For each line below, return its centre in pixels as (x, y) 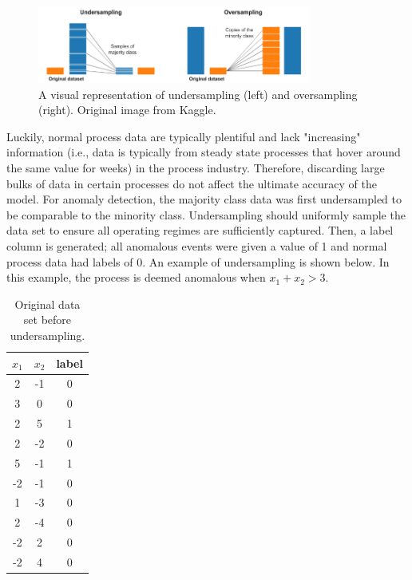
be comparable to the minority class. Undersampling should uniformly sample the (206, 214)
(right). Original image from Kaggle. (127, 110)
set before (48, 320)
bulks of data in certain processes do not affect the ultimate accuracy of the (192, 183)
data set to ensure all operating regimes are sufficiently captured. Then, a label (200, 230)
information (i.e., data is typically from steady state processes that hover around (204, 152)
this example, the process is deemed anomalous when (136, 277)
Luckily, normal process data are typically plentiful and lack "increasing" (184, 136)
